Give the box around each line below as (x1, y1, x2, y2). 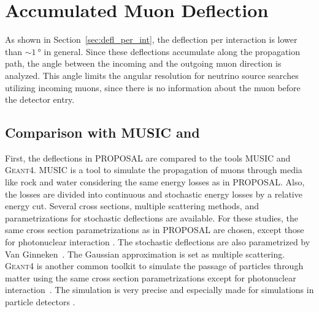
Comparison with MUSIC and (5, 123, 200, 142)
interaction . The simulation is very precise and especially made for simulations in (5, 283, 314, 296)
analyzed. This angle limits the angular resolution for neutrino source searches (5, 69, 299, 81)
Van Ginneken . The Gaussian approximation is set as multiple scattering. (5, 247, 285, 260)
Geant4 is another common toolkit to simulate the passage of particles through (5, 259, 304, 272)
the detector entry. (5, 93, 75, 106)
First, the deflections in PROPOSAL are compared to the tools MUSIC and (5, 151, 291, 164)
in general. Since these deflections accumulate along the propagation (44, 45, 301, 58)
